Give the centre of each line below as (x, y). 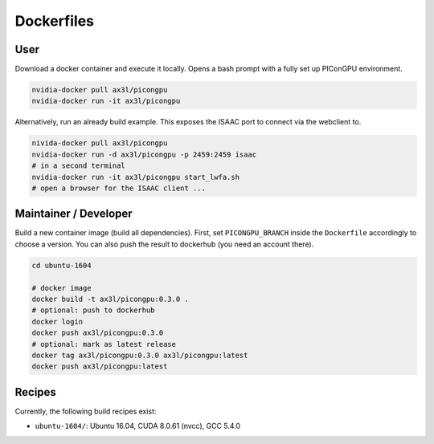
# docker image (61, 288)
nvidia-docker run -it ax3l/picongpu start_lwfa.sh (136, 177)
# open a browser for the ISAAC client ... (119, 188)
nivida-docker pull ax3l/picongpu (100, 143)
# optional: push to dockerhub (94, 310)
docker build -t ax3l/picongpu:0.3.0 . (110, 299)
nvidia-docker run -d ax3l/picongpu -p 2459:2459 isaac (144, 154)
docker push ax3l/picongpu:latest (100, 367)
